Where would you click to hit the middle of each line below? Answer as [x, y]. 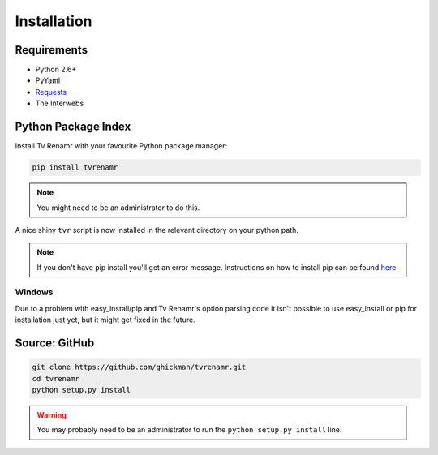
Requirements [52, 50]
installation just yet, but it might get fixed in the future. [105, 320]
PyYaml [48, 80]
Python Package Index [73, 127]
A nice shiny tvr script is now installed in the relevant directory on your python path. [157, 230]
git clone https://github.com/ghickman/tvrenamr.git [139, 367]
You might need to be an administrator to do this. [118, 208]
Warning [52, 414]
